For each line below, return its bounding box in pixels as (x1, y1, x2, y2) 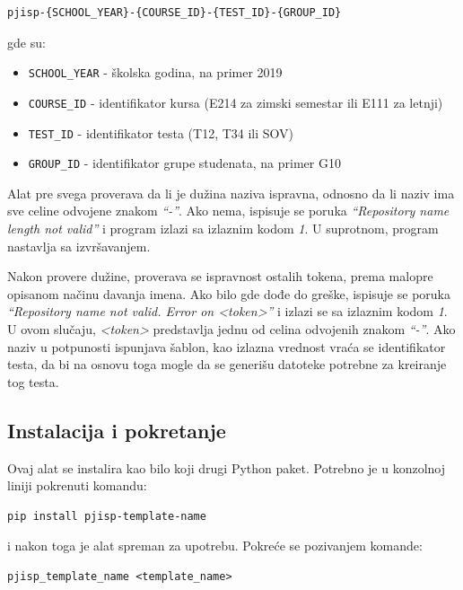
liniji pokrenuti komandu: (7, 476, 147, 495)
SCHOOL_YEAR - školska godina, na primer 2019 (28, 63, 283, 82)
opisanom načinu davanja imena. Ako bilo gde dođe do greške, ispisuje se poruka (7, 284, 450, 303)
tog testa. (7, 372, 59, 391)
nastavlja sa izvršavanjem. (7, 236, 151, 255)
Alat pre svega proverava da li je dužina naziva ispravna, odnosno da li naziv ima (7, 183, 455, 202)
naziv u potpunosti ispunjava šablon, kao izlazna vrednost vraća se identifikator (7, 337, 446, 356)
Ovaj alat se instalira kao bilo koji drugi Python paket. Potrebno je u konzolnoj (7, 458, 446, 477)
